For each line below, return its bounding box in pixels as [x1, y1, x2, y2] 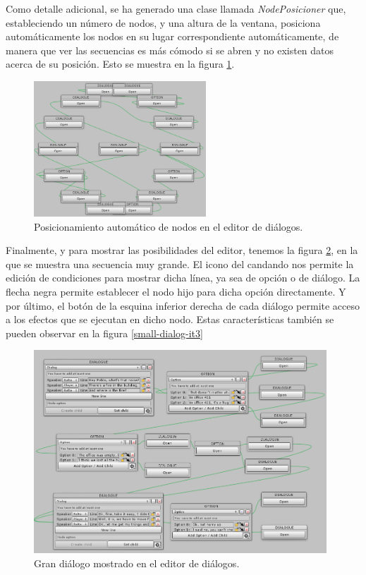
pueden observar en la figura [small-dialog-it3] [6, 325, 203, 340]
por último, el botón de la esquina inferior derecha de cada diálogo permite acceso [6, 298, 360, 313]
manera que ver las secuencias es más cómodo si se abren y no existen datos [6, 42, 334, 57]
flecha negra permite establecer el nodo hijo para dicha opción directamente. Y [6, 284, 346, 298]
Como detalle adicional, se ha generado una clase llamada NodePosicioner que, [6, 1, 346, 16]
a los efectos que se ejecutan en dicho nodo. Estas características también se [6, 312, 334, 327]
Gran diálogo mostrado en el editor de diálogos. [34, 555, 240, 570]
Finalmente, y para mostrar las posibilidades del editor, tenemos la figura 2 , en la [6, 243, 358, 258]
